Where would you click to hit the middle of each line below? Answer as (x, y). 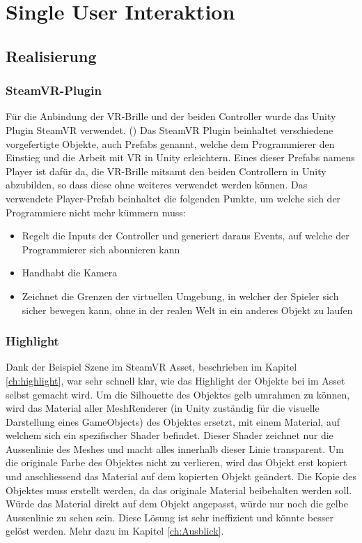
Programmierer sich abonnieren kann (101, 249)
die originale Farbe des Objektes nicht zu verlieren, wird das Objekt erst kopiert (176, 462)
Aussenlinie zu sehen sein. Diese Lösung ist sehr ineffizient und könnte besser (170, 517)
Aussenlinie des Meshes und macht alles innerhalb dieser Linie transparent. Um (175, 448)
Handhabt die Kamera (70, 273)
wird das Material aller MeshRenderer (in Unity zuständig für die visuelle (163, 408)
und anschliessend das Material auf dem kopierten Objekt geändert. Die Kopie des (181, 476)
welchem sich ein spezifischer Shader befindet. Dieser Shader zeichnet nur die (170, 435)
